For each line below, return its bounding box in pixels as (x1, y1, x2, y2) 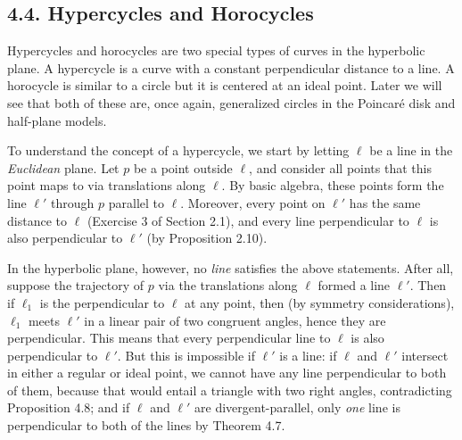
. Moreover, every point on (180, 193, 326, 212)
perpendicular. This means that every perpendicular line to (7, 328, 331, 347)
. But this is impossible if (117, 345, 255, 364)
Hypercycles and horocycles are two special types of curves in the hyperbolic (7, 41, 425, 60)
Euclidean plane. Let (7, 158, 120, 177)
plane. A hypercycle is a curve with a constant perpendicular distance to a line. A (7, 58, 455, 77)
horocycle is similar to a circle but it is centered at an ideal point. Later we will (7, 76, 442, 95)
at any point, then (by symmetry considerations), (185, 293, 455, 311)
